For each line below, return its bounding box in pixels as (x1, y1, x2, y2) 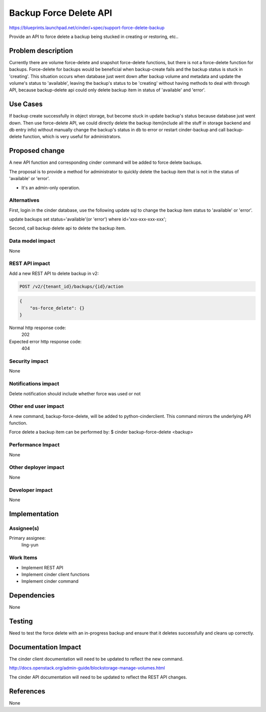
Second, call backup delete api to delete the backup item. (9, 225, 126, 231)
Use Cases (9, 100, 43, 109)
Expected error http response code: (9, 338, 82, 344)
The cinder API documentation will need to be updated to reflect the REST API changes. (9, 674, 187, 680)
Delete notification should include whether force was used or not (9, 390, 141, 397)
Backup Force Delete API (9, 7, 112, 18)
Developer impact (9, 487, 53, 493)
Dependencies (9, 591, 55, 600)
